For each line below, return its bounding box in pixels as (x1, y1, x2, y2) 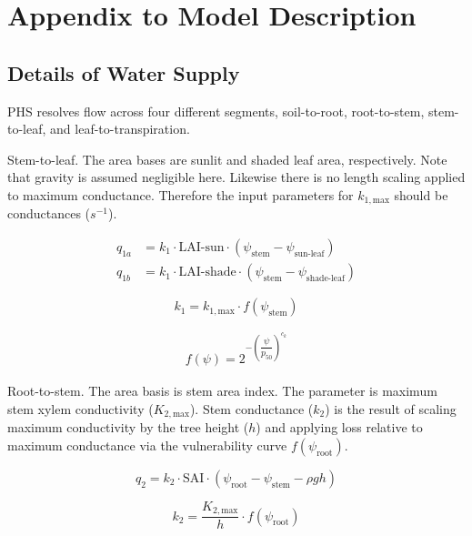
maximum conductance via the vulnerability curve (7, 435, 287, 454)
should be (394, 185, 448, 204)
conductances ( (7, 204, 91, 223)
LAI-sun (178, 241, 225, 255)
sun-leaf (294, 248, 325, 258)
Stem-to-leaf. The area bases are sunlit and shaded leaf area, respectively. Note (7, 149, 447, 168)
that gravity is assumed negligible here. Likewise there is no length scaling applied (7, 167, 466, 187)
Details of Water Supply (7, 58, 240, 86)
